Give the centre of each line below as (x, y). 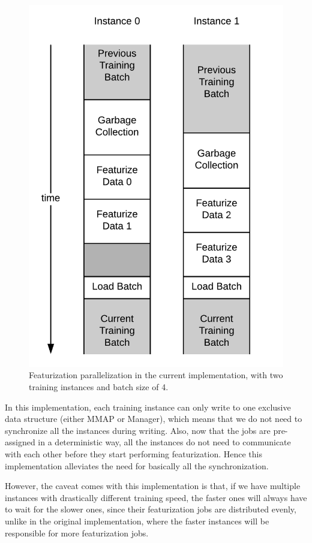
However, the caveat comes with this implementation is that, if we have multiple (153, 486)
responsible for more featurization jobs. (77, 533)
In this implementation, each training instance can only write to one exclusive (148, 407)
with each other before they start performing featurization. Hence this (133, 454)
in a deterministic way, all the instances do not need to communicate (164, 442)
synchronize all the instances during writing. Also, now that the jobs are (138, 430)
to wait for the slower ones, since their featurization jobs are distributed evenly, (151, 509)
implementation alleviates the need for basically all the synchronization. (137, 465)
